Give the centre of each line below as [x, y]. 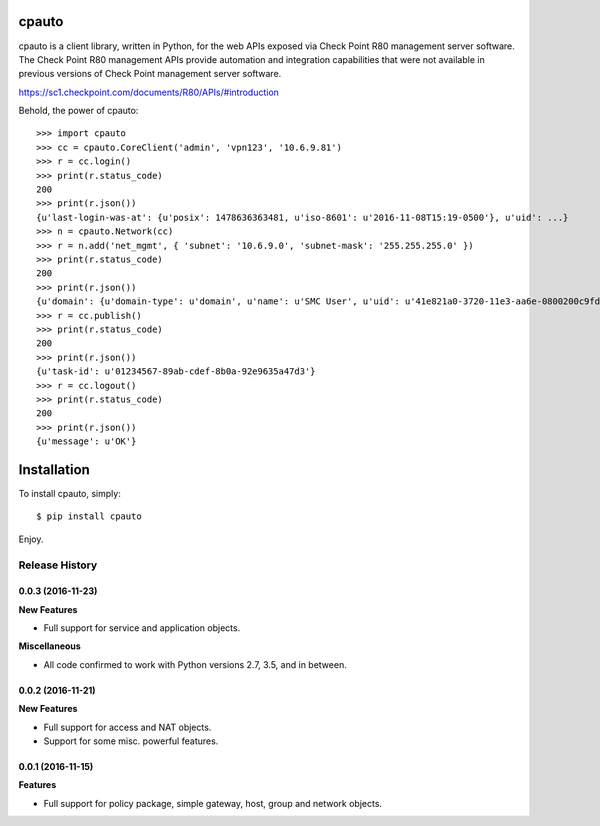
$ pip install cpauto [89, 516]
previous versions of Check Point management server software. [150, 74]
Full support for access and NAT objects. [127, 727]
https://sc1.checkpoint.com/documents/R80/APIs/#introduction [149, 92]
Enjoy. [31, 539]
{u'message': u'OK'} [86, 441]
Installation [54, 469]
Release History [58, 565]
